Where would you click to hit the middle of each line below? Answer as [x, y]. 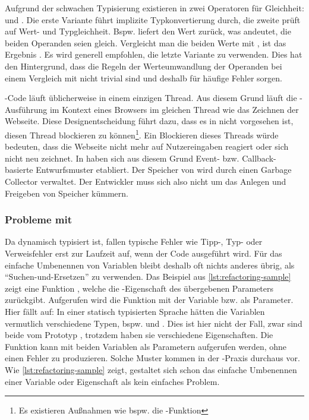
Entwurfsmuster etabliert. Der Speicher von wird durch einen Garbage [164, 170]
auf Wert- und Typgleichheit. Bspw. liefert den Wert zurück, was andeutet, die [148, 31]
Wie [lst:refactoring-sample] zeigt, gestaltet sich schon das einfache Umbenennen [151, 369]
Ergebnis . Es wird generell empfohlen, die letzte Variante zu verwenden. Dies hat [154, 54]
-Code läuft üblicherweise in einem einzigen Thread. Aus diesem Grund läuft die [151, 98]
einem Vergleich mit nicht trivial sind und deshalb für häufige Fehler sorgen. [144, 78]
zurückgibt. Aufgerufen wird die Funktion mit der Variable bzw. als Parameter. [149, 300]
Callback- [259, 158]
